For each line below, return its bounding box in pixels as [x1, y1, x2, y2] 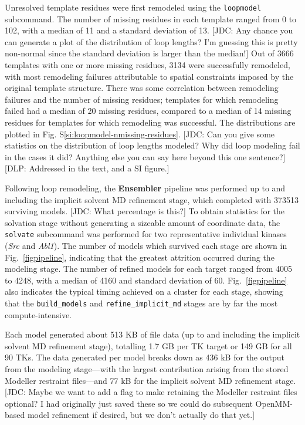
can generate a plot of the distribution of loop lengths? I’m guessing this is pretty [5, 35, 298, 48]
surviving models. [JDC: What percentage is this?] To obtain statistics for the [5, 205, 285, 217]
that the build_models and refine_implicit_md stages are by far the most [5, 296, 278, 309]
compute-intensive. [5, 308, 72, 321]
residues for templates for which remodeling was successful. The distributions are [5, 116, 296, 128]
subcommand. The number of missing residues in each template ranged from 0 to [5, 12, 297, 25]
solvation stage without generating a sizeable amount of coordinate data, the [5, 216, 280, 228]
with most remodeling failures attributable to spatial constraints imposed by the [5, 70, 294, 82]
